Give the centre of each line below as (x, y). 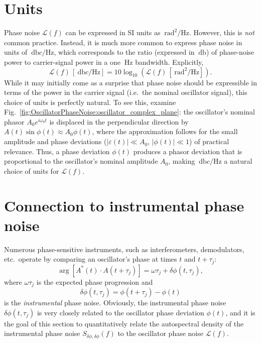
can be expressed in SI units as (113, 32)
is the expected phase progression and (95, 281)
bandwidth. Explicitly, (169, 62)
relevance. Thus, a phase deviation (57, 151)
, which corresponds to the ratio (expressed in (124, 52)
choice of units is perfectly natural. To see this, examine (90, 102)
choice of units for (32, 170)
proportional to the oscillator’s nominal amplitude (81, 161)
